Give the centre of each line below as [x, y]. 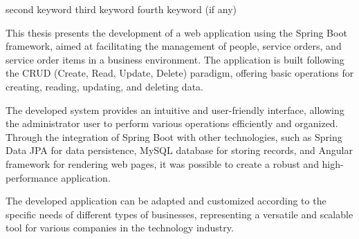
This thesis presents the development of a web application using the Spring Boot [176, 32]
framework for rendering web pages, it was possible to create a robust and [162, 163]
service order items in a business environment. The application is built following [175, 59]
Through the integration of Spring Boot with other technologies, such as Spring [174, 136]
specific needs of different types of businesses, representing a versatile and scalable [179, 214]
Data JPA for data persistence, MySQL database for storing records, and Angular [179, 150]
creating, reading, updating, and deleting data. [104, 86]
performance [32, 177]
